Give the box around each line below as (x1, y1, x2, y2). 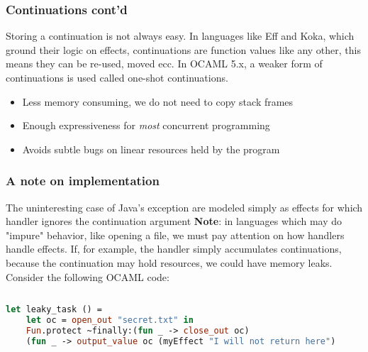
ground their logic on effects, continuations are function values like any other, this (6, 42, 361, 57)
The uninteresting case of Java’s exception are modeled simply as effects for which (6, 199, 363, 214)
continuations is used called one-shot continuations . (6, 70, 228, 84)
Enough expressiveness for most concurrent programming (22, 118, 270, 133)
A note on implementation (6, 172, 160, 189)
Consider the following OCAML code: (6, 269, 169, 284)
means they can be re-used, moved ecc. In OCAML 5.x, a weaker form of (6, 56, 323, 71)
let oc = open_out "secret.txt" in (26, 314, 194, 325)
